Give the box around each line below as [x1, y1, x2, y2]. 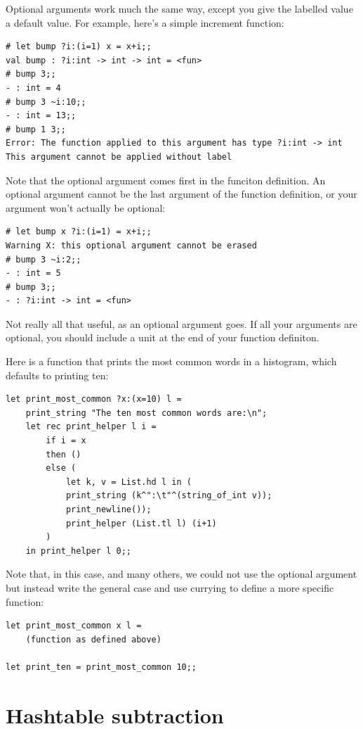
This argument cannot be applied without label [6, 151, 232, 162]
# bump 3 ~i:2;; [6, 254, 81, 265]
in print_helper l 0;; [25, 545, 131, 556]
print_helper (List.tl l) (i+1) [65, 518, 217, 528]
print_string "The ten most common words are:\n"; [25, 407, 268, 418]
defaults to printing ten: [6, 367, 109, 382]
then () [46, 449, 81, 459]
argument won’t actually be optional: [6, 200, 166, 215]
